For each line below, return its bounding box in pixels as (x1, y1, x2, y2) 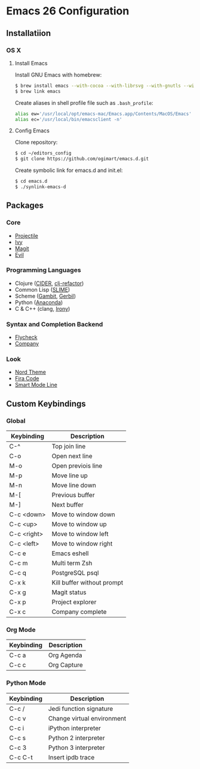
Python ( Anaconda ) (14, 298, 63, 306)
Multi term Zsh (51, 559, 93, 567)
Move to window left (51, 530, 109, 538)
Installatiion (6, 28, 51, 38)
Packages (6, 201, 44, 211)
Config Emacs (14, 127, 50, 134)
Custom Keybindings (6, 398, 87, 408)
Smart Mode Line (14, 382, 58, 389)
